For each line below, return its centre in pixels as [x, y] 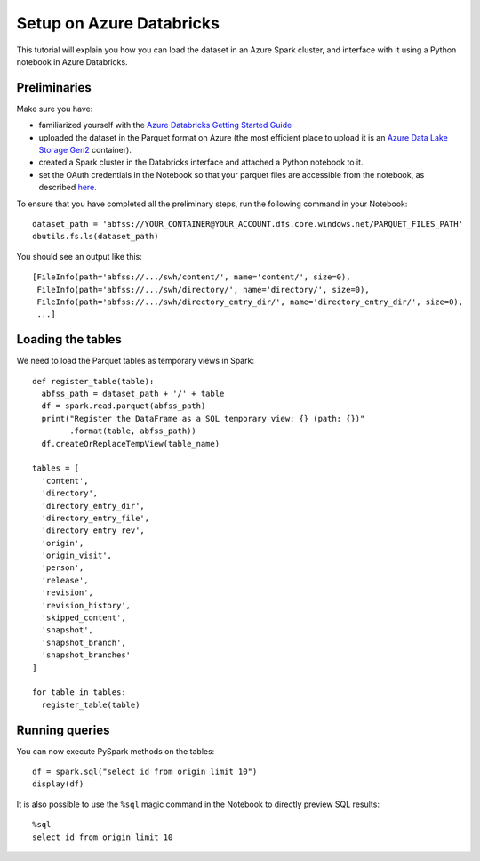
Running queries [63, 730]
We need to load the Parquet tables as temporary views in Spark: [136, 361]
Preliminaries [54, 88]
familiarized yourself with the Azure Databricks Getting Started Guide [165, 125]
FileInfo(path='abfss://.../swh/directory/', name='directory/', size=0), [203, 290]
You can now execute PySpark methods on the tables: [116, 751]
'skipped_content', [84, 618]
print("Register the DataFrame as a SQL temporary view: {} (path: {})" [203, 418]
